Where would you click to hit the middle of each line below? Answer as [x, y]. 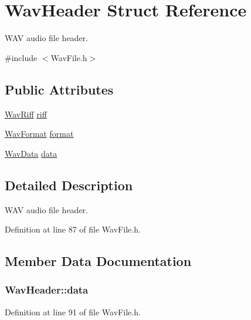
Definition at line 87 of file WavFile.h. [73, 229]
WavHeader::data [47, 290]
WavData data [31, 153]
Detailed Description [69, 185]
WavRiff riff [26, 114]
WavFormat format [39, 134]
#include [21, 57]
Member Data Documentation [98, 261]
